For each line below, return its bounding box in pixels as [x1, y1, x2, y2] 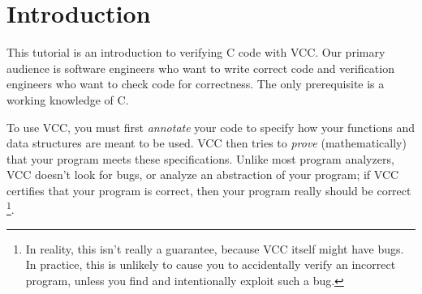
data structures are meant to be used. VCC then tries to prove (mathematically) [6, 134, 407, 151]
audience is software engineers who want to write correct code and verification [6, 59, 394, 76]
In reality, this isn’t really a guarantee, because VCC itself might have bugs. [25, 240, 404, 257]
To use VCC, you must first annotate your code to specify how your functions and [6, 118, 415, 135]
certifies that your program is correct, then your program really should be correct [6, 181, 411, 198]
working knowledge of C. [6, 91, 129, 108]
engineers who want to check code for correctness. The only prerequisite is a [6, 75, 385, 92]
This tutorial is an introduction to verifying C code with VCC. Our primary [6, 44, 385, 61]
